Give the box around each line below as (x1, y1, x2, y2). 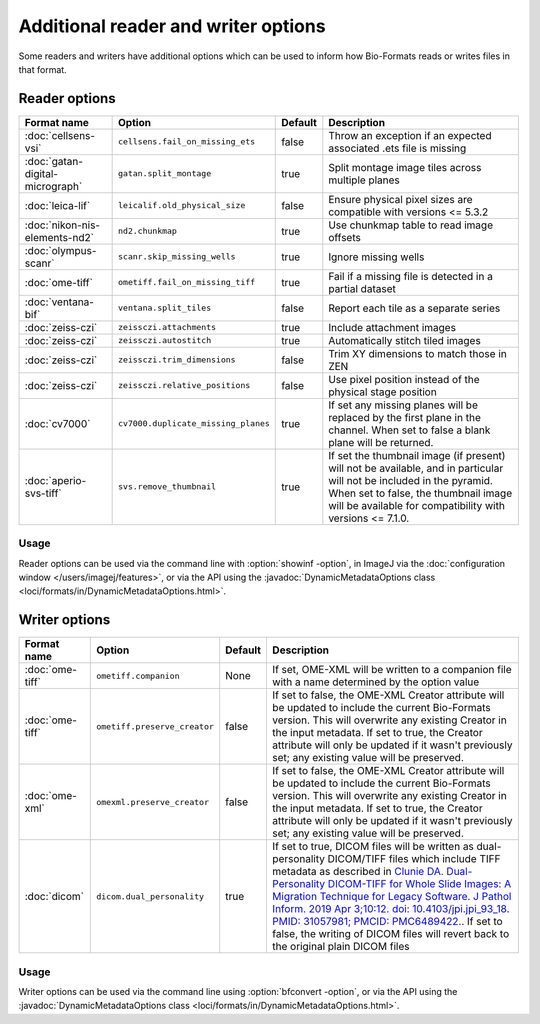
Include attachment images (328, 320, 457, 334)
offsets (328, 230, 362, 244)
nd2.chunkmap (118, 226, 177, 237)
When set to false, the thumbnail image (328, 486, 513, 500)
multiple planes (328, 173, 400, 187)
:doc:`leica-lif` (24, 198, 91, 212)
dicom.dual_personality (96, 891, 205, 902)
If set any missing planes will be (328, 398, 479, 412)
